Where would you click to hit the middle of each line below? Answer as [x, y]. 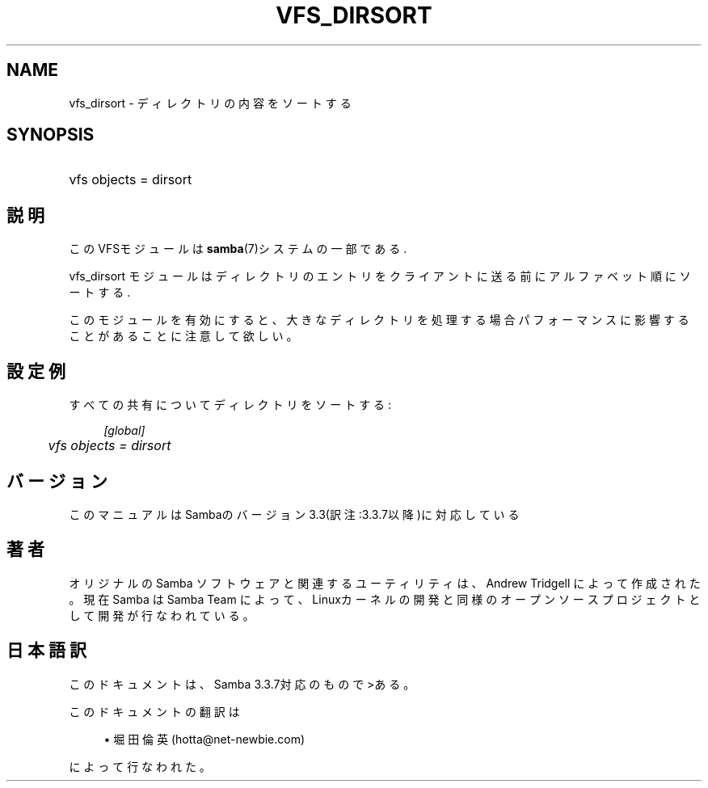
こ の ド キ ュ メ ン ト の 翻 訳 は [154, 711]
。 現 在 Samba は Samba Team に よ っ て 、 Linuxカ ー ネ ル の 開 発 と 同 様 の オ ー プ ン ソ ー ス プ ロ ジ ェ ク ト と [385, 599]
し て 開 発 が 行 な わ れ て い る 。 [162, 615]
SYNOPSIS [51, 135]
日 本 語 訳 [46, 651]
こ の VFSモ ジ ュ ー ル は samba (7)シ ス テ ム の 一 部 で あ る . [238, 249]
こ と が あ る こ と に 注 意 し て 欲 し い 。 [183, 336]
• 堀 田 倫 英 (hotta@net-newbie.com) [204, 739]
